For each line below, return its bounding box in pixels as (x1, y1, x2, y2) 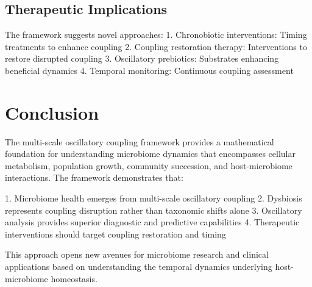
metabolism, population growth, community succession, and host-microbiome (5, 159, 292, 172)
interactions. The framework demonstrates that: (5, 171, 183, 184)
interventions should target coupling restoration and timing (5, 227, 226, 240)
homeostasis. (51, 272, 97, 285)
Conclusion (5, 100, 99, 125)
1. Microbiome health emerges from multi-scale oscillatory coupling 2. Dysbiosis (5, 192, 302, 205)
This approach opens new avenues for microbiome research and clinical (5, 248, 269, 261)
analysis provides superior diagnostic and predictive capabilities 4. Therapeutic (5, 216, 300, 228)
